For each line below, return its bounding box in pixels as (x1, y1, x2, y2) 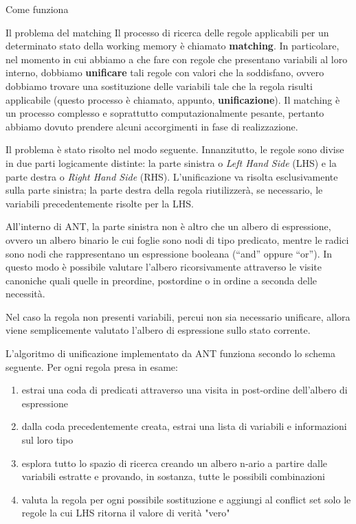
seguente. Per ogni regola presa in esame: (5, 359, 178, 374)
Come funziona (5, 2, 69, 16)
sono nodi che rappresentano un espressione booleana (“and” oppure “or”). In (5, 246, 333, 260)
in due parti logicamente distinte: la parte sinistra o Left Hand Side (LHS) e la (5, 155, 337, 170)
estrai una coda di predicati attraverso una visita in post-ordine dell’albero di (21, 383, 348, 397)
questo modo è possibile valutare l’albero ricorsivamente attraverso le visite (5, 260, 322, 274)
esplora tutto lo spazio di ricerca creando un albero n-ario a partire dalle (21, 455, 328, 470)
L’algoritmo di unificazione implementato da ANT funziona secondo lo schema (5, 346, 335, 361)
